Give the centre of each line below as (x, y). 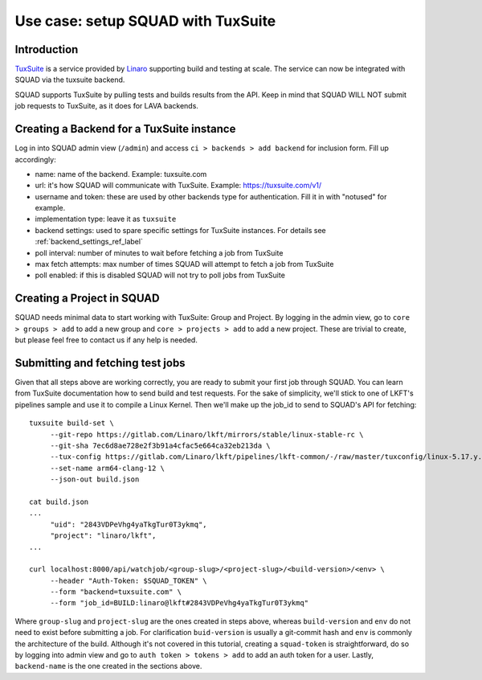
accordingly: (35, 159)
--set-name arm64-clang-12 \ (107, 468)
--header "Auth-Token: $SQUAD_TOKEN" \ (129, 580)
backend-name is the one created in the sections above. (108, 666)
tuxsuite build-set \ (71, 423)
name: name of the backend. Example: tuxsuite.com (121, 174)
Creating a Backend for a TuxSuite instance (125, 129)
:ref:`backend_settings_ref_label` (89, 242)
